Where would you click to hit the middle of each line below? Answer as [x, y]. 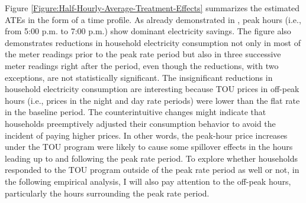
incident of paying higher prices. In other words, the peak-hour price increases [146, 135]
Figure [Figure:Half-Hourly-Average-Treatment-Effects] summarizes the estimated [152, 8]
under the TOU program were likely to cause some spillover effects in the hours [149, 147]
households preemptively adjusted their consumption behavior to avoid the [140, 123]
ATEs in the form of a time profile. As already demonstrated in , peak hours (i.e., [153, 19]
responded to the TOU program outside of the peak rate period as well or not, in [152, 170]
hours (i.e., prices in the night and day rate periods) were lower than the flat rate [152, 100]
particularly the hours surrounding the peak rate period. [107, 193]
